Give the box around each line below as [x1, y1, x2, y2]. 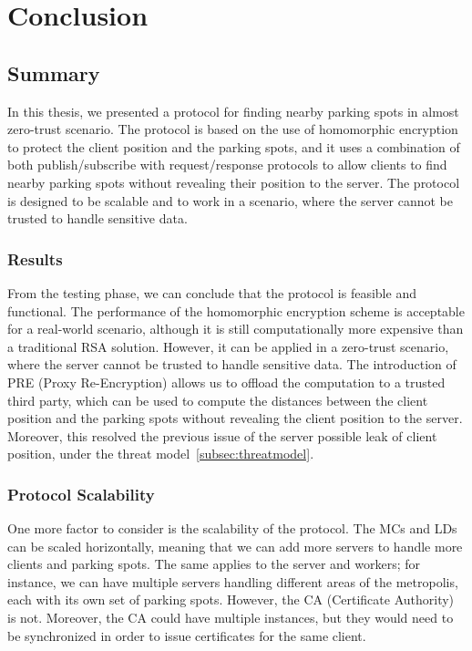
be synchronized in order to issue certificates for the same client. [7, 625, 366, 645]
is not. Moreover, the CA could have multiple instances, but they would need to [7, 608, 454, 627]
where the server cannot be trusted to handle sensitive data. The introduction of [7, 355, 457, 374]
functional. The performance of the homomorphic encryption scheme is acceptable [7, 301, 465, 320]
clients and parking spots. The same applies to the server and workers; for [7, 554, 421, 573]
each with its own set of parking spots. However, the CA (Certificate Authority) [7, 590, 455, 609]
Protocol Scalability [7, 482, 155, 505]
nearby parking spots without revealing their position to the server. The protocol [7, 172, 460, 191]
